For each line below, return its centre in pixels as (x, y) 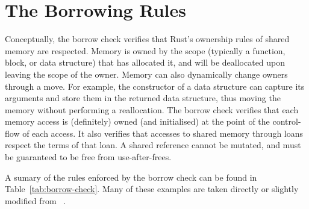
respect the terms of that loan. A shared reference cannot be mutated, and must (153, 145)
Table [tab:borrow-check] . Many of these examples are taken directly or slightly (152, 189)
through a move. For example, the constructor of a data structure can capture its (155, 86)
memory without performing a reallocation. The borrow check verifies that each (152, 109)
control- (287, 121)
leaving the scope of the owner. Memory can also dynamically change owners (146, 74)
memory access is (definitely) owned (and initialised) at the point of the (137, 121)
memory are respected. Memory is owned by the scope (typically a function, (145, 50)
